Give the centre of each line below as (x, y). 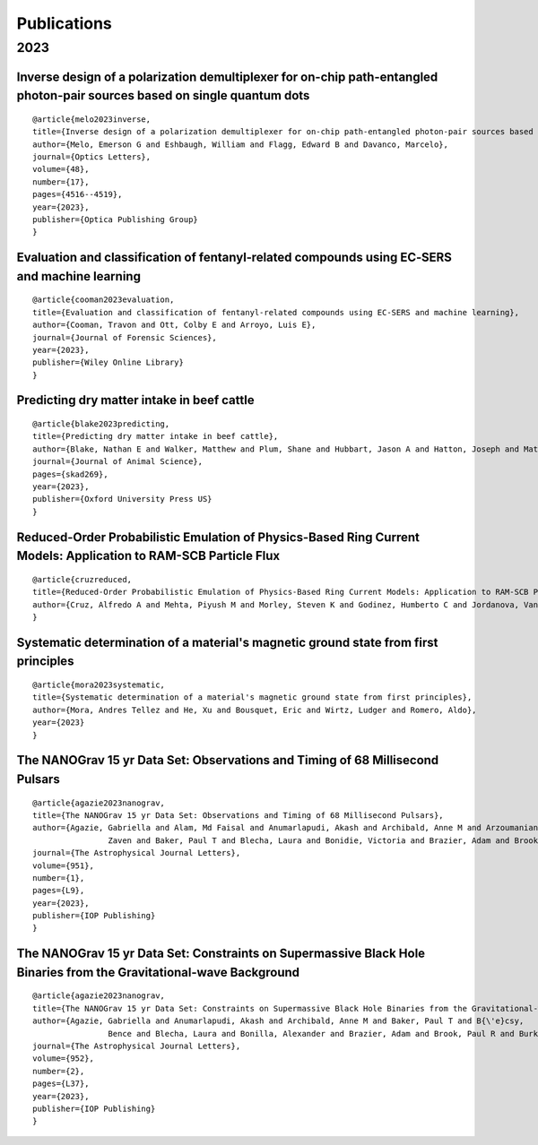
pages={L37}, (61, 1084)
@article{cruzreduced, (82, 579)
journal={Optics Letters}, (92, 156)
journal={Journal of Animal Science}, (118, 462)
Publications (64, 23)
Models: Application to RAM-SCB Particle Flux (148, 556)
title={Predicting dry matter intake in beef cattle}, (156, 436)
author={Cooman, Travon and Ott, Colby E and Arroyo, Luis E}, (174, 325)
